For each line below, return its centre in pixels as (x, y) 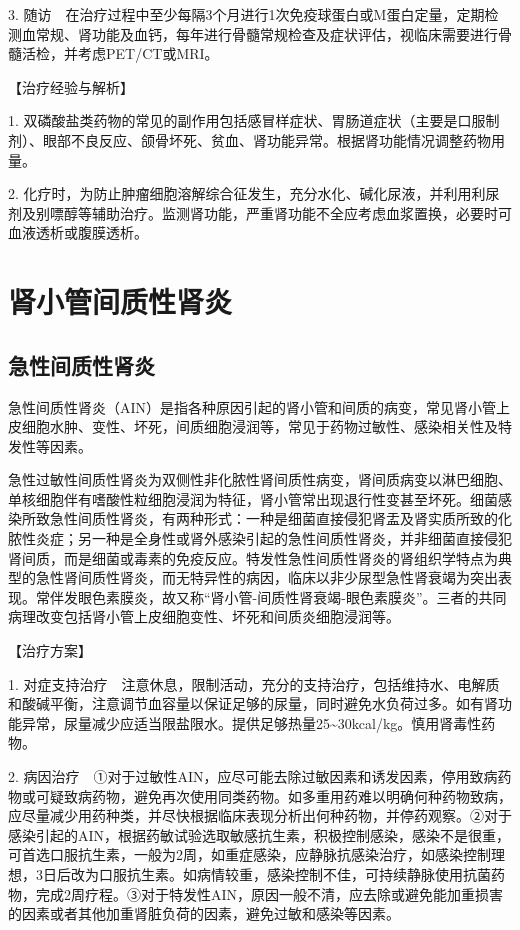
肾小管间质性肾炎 (120, 301)
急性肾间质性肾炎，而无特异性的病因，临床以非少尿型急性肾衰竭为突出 (266, 577)
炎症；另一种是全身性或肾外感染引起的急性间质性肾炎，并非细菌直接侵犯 (273, 538)
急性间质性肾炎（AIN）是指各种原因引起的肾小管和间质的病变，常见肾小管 (252, 406)
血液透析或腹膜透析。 (78, 232)
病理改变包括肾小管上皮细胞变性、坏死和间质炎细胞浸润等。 (204, 616)
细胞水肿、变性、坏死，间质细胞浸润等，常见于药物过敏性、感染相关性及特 (266, 426)
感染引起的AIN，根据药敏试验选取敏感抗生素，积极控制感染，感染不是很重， (259, 834)
